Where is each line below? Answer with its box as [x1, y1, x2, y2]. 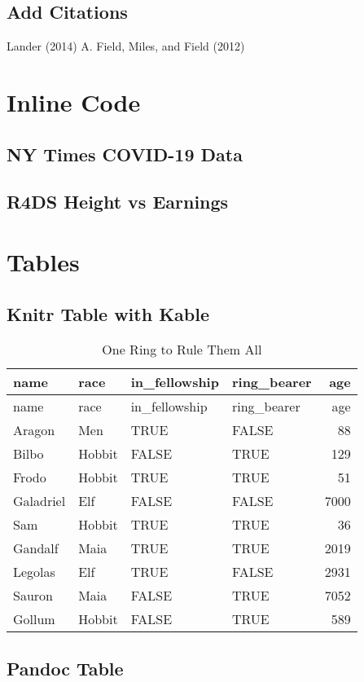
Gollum [13, 609, 55, 629]
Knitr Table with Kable [7, 301, 210, 326]
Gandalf [13, 539, 59, 558]
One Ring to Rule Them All [102, 340, 262, 359]
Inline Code [7, 85, 141, 118]
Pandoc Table [7, 655, 124, 680]
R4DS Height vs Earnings [7, 189, 229, 214]
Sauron [13, 586, 53, 605]
